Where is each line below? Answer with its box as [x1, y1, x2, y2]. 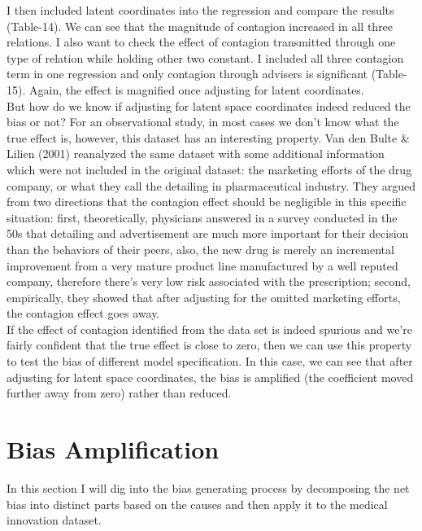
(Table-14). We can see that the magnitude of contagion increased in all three [7, 17, 394, 34]
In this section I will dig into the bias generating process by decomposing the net [7, 479, 410, 496]
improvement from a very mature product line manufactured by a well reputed [7, 257, 398, 274]
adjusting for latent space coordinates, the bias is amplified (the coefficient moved [7, 368, 414, 385]
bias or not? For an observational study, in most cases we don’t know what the [7, 113, 399, 130]
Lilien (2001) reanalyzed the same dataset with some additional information [7, 145, 385, 162]
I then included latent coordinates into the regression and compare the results [7, 2, 394, 18]
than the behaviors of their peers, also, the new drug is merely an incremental [7, 240, 394, 257]
